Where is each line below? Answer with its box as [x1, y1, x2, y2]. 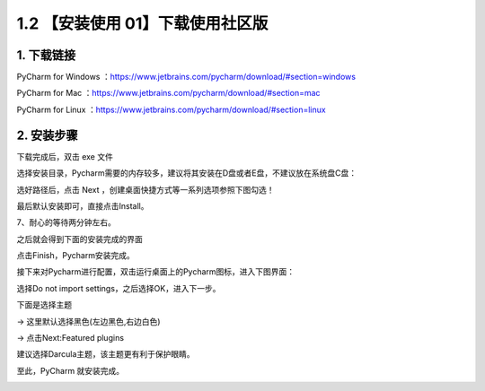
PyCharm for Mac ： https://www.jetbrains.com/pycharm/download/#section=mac [16, 88, 321, 99]
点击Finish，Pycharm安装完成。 [16, 250, 135, 261]
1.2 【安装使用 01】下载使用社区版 [16, 13, 269, 33]
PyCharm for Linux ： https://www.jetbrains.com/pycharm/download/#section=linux [16, 104, 327, 115]
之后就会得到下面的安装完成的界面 [16, 233, 143, 244]
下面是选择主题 [16, 300, 72, 310]
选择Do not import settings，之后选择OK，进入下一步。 [16, 282, 221, 293]
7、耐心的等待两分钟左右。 [16, 217, 116, 228]
